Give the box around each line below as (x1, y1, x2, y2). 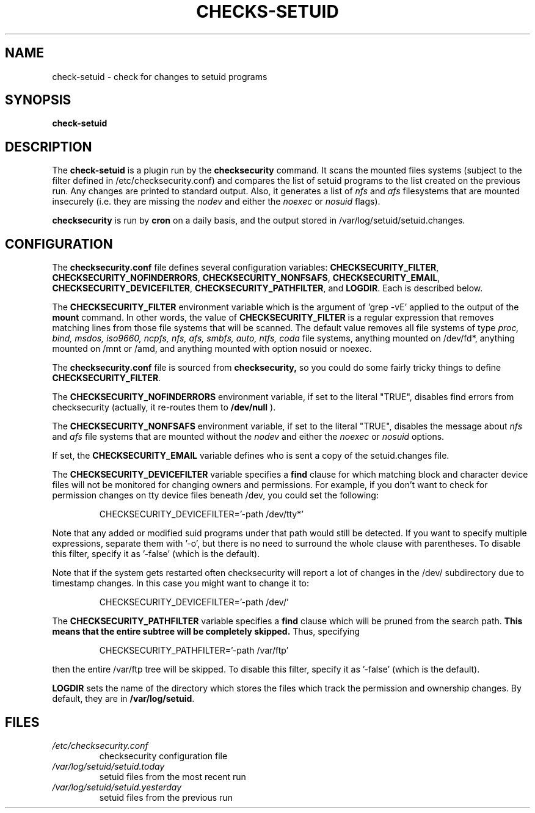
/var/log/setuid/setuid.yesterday (52, 781, 181, 792)
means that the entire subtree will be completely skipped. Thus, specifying (52, 626, 360, 637)
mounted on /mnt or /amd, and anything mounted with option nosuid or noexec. (52, 343, 372, 354)
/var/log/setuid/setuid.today (52, 760, 165, 771)
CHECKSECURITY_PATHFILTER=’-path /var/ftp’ (99, 645, 289, 656)
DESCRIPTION (5, 139, 92, 155)
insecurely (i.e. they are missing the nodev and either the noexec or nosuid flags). (52, 196, 380, 207)
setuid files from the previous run (99, 792, 233, 803)
